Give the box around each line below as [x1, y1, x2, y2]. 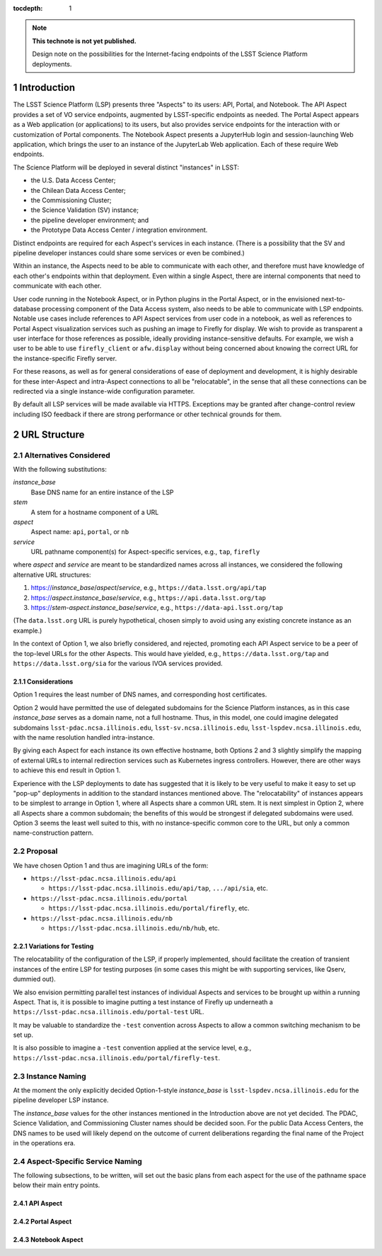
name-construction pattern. [13, 828, 94, 837]
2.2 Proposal [13, 846, 58, 856]
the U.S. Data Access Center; [30, 176, 116, 184]
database [13, 304, 41, 313]
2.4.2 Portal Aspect [13, 1217, 72, 1226]
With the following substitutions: [13, 465, 108, 473]
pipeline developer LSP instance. [13, 1096, 109, 1104]
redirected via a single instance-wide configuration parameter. [13, 387, 195, 396]
